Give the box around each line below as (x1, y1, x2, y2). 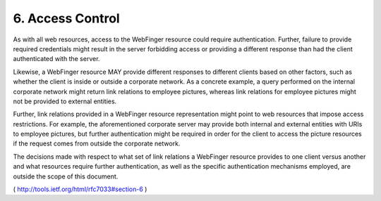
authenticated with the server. (13, 55, 100, 63)
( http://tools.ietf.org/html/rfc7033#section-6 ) (13, 185, 147, 193)
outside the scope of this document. (13, 172, 119, 181)
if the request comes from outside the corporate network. (13, 139, 181, 148)
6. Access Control (13, 11, 120, 26)
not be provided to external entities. (13, 97, 117, 105)
